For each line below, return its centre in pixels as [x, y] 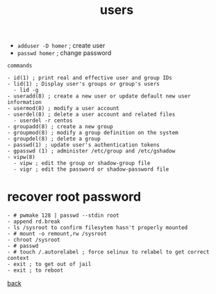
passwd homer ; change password [64, 53]
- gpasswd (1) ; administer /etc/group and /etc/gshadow [91, 151]
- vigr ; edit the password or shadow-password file [91, 169]
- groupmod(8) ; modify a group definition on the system [93, 133]
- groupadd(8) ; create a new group [60, 127]
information [24, 102]
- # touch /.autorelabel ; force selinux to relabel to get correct [108, 252]
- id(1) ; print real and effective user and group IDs [90, 78]
